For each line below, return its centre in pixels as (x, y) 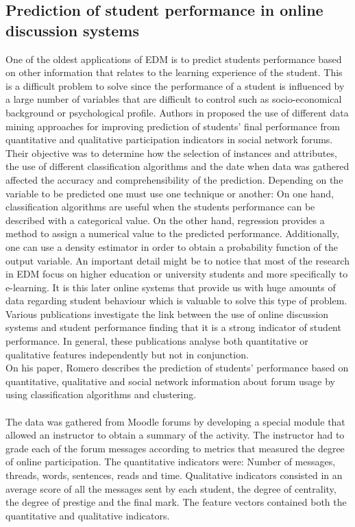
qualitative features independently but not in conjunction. (127, 354)
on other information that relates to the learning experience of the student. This (174, 72)
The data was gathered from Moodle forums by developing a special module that (175, 421)
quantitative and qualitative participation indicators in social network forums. (169, 139)
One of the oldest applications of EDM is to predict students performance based (174, 59)
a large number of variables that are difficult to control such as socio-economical (174, 99)
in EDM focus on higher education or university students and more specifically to (177, 274)
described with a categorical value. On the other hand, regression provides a (165, 220)
